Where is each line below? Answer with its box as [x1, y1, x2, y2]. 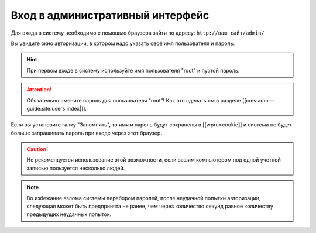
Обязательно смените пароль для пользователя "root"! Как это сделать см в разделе [26, 97, 241, 104]
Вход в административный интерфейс [11, 9, 209, 22]
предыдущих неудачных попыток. [26, 211, 112, 218]
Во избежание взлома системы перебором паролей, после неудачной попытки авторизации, [26, 194, 261, 201]
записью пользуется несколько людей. [26, 165, 125, 172]
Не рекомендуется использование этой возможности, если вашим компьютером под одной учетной [26, 156, 281, 163]
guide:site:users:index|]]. [26, 105, 87, 112]
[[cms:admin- [242, 97, 275, 104]
